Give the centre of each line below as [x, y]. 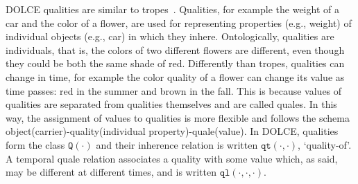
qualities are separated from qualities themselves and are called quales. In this [171, 104]
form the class [35, 144]
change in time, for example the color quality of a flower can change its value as [175, 76]
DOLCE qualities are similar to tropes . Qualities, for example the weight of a [172, 9]
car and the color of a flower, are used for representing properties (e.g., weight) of [179, 22]
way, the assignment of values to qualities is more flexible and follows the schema [178, 117]
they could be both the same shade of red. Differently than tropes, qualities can [175, 63]
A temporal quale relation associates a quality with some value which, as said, [172, 158]
